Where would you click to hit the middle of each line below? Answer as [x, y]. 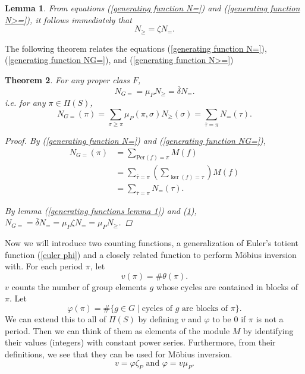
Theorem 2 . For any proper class [67, 79]
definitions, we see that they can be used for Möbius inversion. [119, 353]
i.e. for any [25, 103]
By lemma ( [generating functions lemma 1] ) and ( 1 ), [101, 210]
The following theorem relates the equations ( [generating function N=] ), [136, 48]
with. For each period [44, 266]
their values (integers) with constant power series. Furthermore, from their [140, 342]
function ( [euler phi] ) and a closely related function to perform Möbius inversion [151, 254]
